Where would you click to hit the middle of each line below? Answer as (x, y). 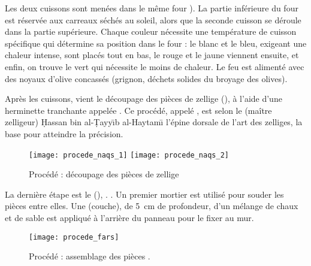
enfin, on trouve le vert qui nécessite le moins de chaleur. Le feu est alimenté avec (155, 66)
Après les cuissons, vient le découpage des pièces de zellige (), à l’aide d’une (144, 99)
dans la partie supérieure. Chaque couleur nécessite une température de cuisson (151, 31)
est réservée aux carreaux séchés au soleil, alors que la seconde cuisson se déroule (153, 19)
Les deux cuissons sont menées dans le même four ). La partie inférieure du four (152, 8)
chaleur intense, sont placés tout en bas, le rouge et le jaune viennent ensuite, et (152, 55)
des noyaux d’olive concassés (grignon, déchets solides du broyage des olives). (146, 78)
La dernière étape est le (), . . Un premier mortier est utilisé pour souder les (144, 194)
